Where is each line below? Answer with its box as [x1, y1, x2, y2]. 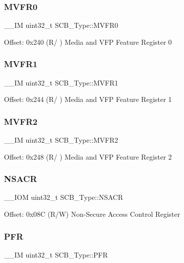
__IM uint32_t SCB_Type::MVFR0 [4, 20, 119, 30]
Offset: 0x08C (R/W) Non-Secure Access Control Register [4, 209, 181, 219]
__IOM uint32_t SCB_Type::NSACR [4, 192, 123, 202]
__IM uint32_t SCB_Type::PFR [4, 249, 108, 260]
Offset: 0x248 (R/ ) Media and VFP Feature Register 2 [4, 151, 172, 162]
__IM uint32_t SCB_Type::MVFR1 [4, 77, 119, 88]
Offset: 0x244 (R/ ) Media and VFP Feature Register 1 [4, 94, 172, 104]
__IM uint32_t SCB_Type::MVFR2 [4, 135, 119, 145]
